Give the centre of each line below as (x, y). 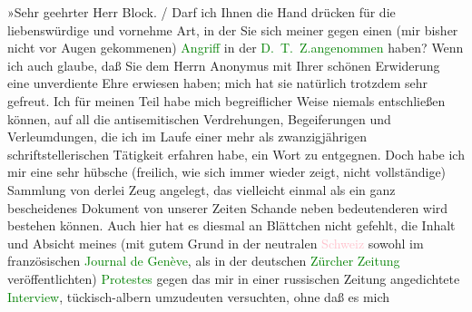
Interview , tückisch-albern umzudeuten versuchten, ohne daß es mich (199, 296)
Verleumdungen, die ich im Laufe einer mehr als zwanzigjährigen (187, 136)
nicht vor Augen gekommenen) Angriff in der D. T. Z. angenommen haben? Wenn (236, 48)
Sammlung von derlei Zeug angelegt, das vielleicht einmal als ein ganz (202, 189)
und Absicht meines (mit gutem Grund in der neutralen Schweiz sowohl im (216, 243)
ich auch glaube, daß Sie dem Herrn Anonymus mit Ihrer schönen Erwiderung (224, 65)
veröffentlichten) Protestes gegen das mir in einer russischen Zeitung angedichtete (234, 278)
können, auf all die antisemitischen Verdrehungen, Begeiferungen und (199, 118)
